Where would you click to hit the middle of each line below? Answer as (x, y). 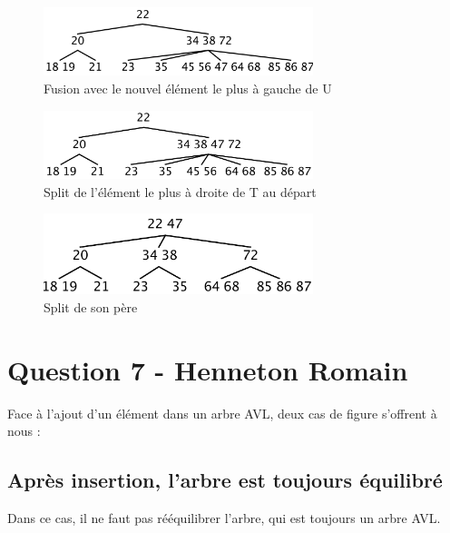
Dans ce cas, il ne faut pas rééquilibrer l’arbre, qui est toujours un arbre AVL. (224, 518)
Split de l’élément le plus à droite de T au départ (180, 191)
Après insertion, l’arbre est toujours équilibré (225, 480)
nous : (24, 431)
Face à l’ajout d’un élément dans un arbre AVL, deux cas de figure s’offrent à (222, 413)
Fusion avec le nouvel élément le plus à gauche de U (188, 88)
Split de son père (91, 306)
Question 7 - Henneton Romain (208, 369)
